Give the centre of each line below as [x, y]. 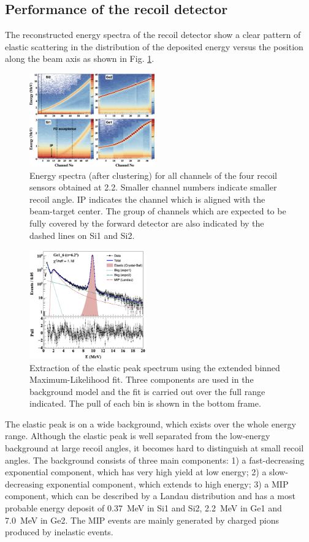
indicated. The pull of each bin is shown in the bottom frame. [145, 403]
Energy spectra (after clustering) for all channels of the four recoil [153, 175]
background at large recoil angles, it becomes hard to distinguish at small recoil [154, 448]
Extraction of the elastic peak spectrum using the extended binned [155, 367]
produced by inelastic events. [59, 532]
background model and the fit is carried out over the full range [147, 391]
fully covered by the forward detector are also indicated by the [147, 223]
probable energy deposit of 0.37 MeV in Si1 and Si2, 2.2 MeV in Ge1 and [143, 508]
